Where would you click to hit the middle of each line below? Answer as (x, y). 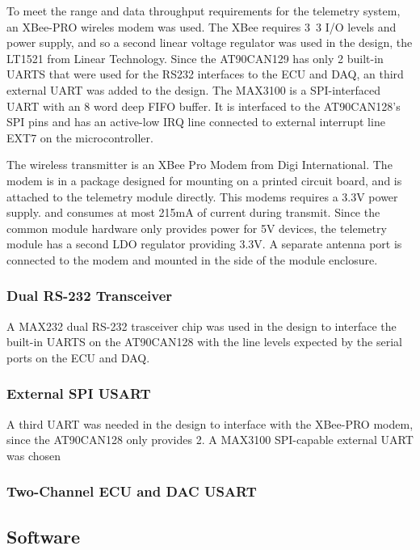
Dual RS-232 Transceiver (90, 296)
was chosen (34, 455)
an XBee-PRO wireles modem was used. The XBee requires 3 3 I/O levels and (202, 26)
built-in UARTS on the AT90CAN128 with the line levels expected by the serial (204, 342)
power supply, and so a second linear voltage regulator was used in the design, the (210, 42)
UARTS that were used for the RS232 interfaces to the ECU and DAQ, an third (205, 74)
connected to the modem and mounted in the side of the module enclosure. (192, 259)
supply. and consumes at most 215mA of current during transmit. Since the (193, 212)
